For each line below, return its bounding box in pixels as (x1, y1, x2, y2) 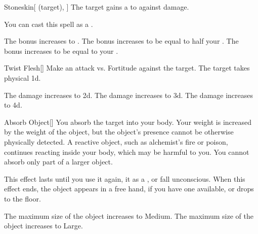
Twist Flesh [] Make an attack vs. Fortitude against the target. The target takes (4, 62, 250, 73)
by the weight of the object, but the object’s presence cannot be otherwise (4, 126, 234, 137)
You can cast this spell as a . (4, 18, 93, 29)
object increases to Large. (4, 220, 83, 231)
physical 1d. (4, 72, 41, 83)
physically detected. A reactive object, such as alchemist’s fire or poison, (4, 136, 228, 147)
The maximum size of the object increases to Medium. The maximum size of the (4, 210, 253, 221)
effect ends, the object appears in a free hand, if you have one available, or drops (4, 183, 254, 194)
